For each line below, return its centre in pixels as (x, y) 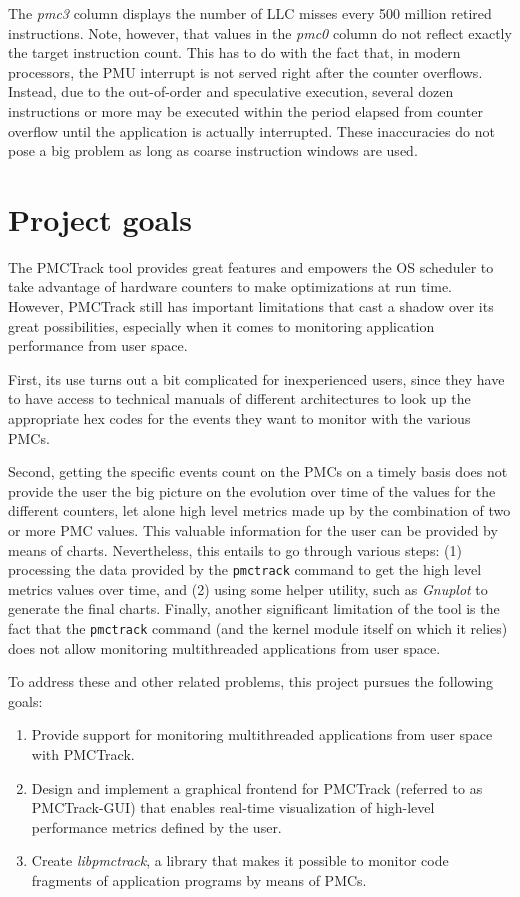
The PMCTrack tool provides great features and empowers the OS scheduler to (251, 266)
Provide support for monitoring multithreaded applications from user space (262, 734)
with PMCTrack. (83, 754)
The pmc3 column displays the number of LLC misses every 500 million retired (250, 13)
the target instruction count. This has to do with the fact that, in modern (234, 52)
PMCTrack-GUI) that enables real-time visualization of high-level (233, 807)
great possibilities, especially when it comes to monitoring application (221, 325)
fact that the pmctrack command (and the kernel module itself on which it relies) (258, 628)
